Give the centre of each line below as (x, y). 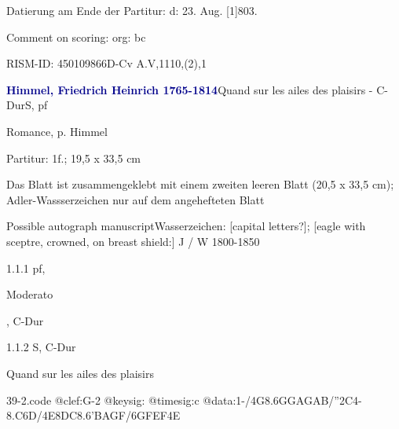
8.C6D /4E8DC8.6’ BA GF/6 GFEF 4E (93, 415)
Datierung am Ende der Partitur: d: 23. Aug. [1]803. (132, 10)
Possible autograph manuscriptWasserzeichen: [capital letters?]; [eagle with (186, 226)
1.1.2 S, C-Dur (41, 347)
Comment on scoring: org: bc (76, 37)
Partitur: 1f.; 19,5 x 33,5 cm (74, 158)
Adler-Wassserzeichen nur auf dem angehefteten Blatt (135, 199)
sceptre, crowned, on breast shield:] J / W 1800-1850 (133, 241)
